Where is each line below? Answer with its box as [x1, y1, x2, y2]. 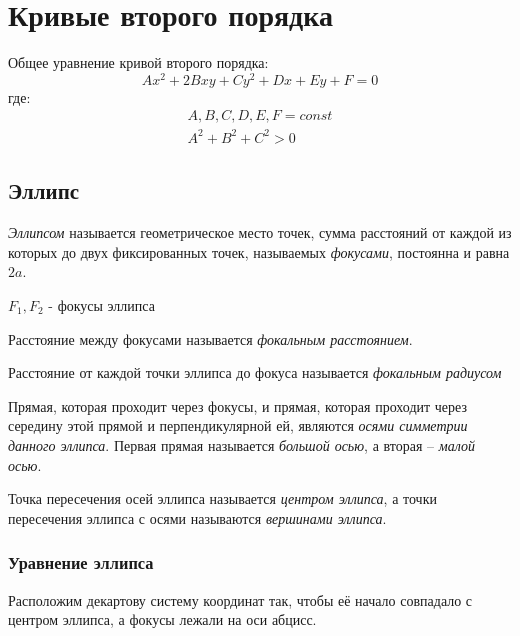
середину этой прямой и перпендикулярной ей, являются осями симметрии [8, 415, 468, 436]
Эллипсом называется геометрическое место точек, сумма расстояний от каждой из [8, 222, 512, 243]
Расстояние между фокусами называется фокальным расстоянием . [8, 328, 413, 349]
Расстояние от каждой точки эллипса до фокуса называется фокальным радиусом [8, 362, 502, 383]
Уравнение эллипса [8, 550, 154, 575]
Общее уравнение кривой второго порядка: [8, 52, 269, 73]
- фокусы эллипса [48, 294, 155, 315]
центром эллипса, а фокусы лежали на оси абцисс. [8, 609, 317, 630]
